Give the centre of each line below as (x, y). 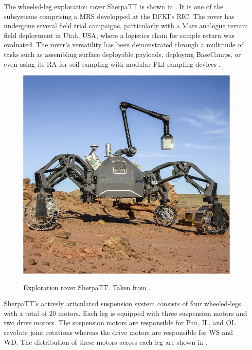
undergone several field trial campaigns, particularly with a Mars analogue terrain (126, 26)
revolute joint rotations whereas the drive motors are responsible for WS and (118, 332)
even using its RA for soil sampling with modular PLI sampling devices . (112, 64)
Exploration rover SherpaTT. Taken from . (87, 287)
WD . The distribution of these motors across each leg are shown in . (106, 341)
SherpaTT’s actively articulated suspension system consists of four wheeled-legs (123, 304)
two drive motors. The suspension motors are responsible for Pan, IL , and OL (120, 322)
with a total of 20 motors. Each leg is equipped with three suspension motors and (126, 313)
